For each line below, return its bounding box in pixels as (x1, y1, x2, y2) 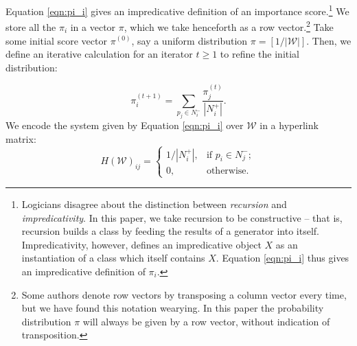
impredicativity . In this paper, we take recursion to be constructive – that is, (21, 210, 343, 224)
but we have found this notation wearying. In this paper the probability (21, 301, 324, 315)
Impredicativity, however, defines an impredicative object (21, 237, 262, 251)
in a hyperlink (260, 118, 319, 132)
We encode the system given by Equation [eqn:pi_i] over (5, 118, 244, 132)
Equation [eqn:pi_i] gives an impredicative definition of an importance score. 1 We (5, 2, 349, 18)
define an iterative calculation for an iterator (5, 47, 193, 61)
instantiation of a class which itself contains (21, 251, 205, 265)
